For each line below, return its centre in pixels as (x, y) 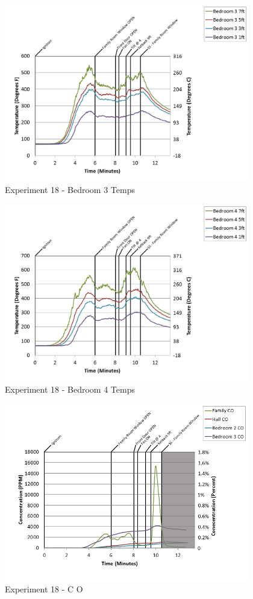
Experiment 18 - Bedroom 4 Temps (70, 389)
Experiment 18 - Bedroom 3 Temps (70, 190)
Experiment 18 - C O (44, 589)
